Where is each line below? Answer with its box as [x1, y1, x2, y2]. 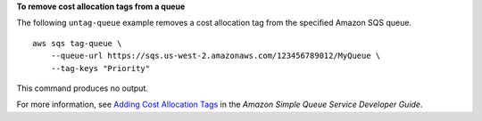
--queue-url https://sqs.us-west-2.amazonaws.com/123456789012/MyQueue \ [50, 51, 381, 61]
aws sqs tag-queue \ [32, 38, 122, 48]
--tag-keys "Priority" [50, 63, 151, 73]
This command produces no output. [16, 83, 149, 93]
